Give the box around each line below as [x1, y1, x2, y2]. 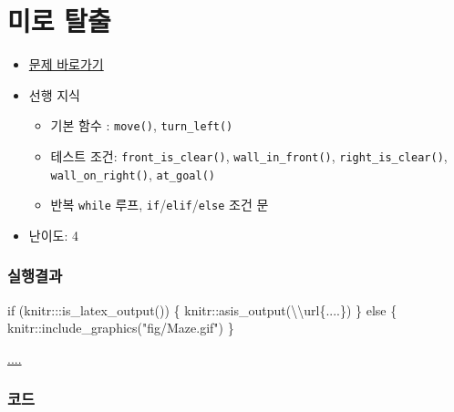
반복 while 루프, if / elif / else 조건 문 [50, 195, 269, 214]
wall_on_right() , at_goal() [50, 164, 215, 183]
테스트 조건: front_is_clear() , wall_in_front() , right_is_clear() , [50, 146, 448, 165]
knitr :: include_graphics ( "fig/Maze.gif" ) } [7, 318, 234, 337]
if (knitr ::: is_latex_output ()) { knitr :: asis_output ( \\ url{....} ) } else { [7, 300, 397, 319]
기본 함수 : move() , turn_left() [50, 116, 233, 135]
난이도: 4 [28, 225, 78, 244]
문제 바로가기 [28, 55, 104, 74]
